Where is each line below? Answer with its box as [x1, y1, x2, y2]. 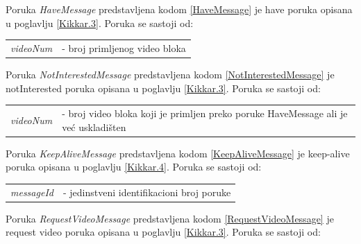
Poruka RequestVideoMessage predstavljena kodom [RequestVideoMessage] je [6, 211, 334, 225]
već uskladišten [62, 119, 126, 134]
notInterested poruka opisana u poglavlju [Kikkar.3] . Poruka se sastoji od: [6, 80, 321, 95]
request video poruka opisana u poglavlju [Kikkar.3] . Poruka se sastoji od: [6, 225, 321, 239]
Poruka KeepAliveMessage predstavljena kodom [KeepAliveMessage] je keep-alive [6, 146, 350, 160]
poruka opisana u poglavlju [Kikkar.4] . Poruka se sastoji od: [6, 159, 262, 174]
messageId [10, 184, 53, 199]
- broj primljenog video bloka [62, 40, 186, 55]
